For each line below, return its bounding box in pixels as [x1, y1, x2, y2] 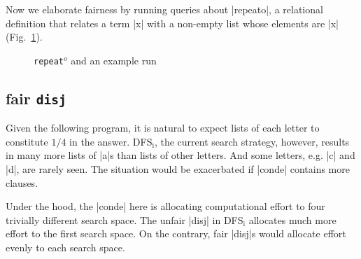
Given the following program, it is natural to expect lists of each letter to [6, 120, 320, 135]
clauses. [6, 175, 38, 190]
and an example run [71, 52, 157, 67]
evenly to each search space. [6, 239, 125, 254]
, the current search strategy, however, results [154, 134, 350, 148]
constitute [6, 134, 48, 148]
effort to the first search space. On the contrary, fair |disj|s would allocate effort [6, 226, 346, 241]
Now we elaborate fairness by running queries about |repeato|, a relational [6, 2, 323, 16]
